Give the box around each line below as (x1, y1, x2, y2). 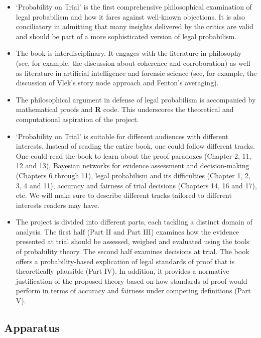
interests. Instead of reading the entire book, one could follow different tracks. (16, 141, 255, 151)
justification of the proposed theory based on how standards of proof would (16, 275, 247, 286)
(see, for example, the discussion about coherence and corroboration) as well (16, 57, 250, 68)
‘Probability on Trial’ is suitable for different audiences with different (16, 131, 228, 141)
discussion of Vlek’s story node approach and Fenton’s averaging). (16, 77, 219, 88)
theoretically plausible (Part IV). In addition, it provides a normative (16, 266, 229, 276)
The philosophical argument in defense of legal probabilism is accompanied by (16, 94, 256, 104)
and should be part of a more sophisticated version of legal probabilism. (16, 31, 237, 41)
